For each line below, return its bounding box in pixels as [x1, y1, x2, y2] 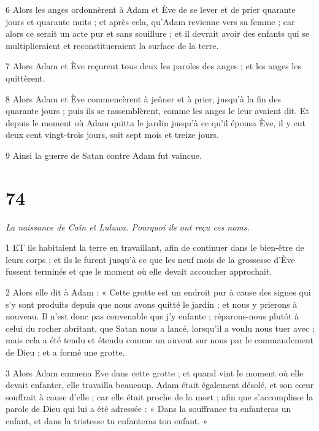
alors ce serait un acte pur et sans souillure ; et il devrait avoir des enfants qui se [6, 27, 310, 40]
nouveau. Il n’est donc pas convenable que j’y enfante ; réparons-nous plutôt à [6, 310, 299, 322]
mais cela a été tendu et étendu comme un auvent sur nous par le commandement [6, 334, 313, 346]
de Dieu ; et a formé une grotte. [6, 346, 125, 358]
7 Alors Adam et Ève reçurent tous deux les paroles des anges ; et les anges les [6, 59, 301, 72]
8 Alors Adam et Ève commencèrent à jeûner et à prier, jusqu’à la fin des [6, 92, 281, 105]
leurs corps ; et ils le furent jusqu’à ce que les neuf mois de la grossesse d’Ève [6, 253, 295, 265]
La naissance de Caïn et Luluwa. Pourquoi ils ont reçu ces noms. [6, 220, 250, 233]
